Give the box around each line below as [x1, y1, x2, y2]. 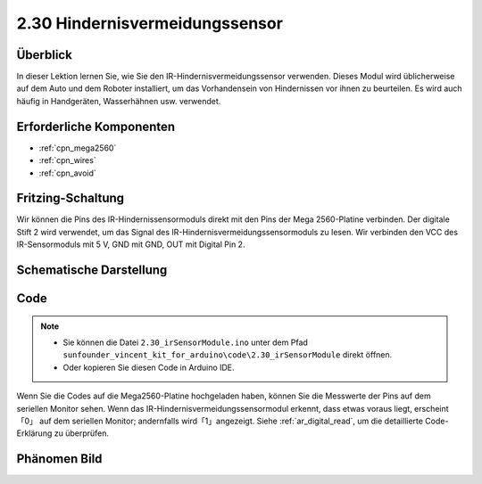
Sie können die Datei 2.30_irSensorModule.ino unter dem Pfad [62, 337, 308, 348]
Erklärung [16, 428, 53, 439]
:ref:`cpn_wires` [38, 155, 97, 166]
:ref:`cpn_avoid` [38, 168, 97, 178]
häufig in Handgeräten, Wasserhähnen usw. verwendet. [16, 95, 221, 106]
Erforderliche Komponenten [16, 119, 176, 134]
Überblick [16, 47, 73, 62]
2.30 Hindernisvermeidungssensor [16, 13, 283, 33]
